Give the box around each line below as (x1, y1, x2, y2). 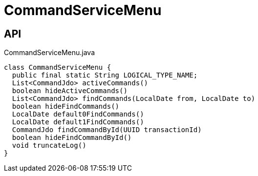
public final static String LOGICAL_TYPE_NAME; (12, 71, 198, 79)
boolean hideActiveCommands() (12, 87, 128, 95)
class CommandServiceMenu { (4, 63, 111, 72)
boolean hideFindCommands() (12, 102, 120, 111)
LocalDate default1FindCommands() (12, 118, 144, 126)
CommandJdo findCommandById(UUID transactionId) (12, 126, 202, 134)
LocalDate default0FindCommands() (12, 110, 144, 118)
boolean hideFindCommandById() (12, 134, 132, 142)
